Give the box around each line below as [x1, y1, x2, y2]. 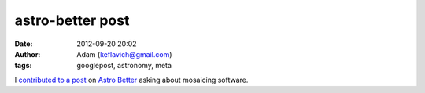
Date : [14, 39, 33, 48]
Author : [14, 49, 41, 59]
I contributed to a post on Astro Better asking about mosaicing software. [14, 75, 249, 84]
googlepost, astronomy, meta [76, 61, 172, 70]
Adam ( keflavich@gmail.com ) [76, 49, 172, 59]
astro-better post [14, 12, 130, 29]
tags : [14, 61, 32, 70]
